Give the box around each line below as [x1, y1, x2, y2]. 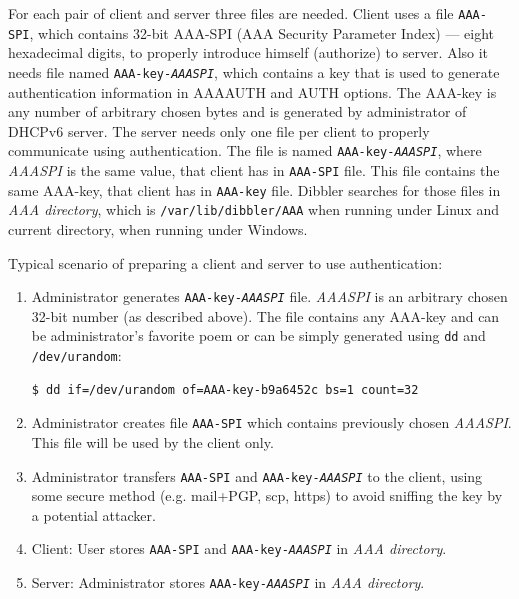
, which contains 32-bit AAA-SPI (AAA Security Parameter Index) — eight [29, 22, 495, 43]
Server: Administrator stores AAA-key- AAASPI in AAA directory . [31, 572, 425, 593]
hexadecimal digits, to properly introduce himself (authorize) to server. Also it [8, 42, 489, 63]
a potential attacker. [31, 504, 156, 525]
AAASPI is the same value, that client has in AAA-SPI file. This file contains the [8, 160, 500, 180]
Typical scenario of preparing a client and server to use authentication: [8, 252, 443, 273]
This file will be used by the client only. [31, 431, 274, 452]
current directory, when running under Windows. [8, 218, 308, 239]
